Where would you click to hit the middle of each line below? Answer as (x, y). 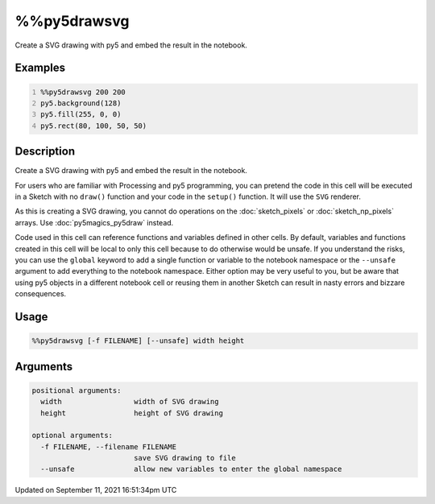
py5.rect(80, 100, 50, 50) (94, 126)
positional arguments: (77, 390)
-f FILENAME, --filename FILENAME (109, 446)
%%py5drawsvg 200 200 (83, 92)
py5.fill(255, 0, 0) (81, 114)
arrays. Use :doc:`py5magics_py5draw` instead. (94, 222)
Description (45, 152)
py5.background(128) (81, 103)
